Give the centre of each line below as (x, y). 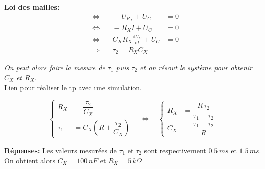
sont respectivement (175, 150)
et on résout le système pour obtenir (196, 67)
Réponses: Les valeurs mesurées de (61, 150)
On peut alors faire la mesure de (55, 67)
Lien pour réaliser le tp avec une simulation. (73, 87)
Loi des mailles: (32, 7)
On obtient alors (30, 160)
